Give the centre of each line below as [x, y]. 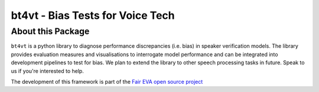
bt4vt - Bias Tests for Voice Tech [93, 15]
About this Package [50, 31]
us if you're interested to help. [47, 71]
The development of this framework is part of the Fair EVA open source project [107, 81]
